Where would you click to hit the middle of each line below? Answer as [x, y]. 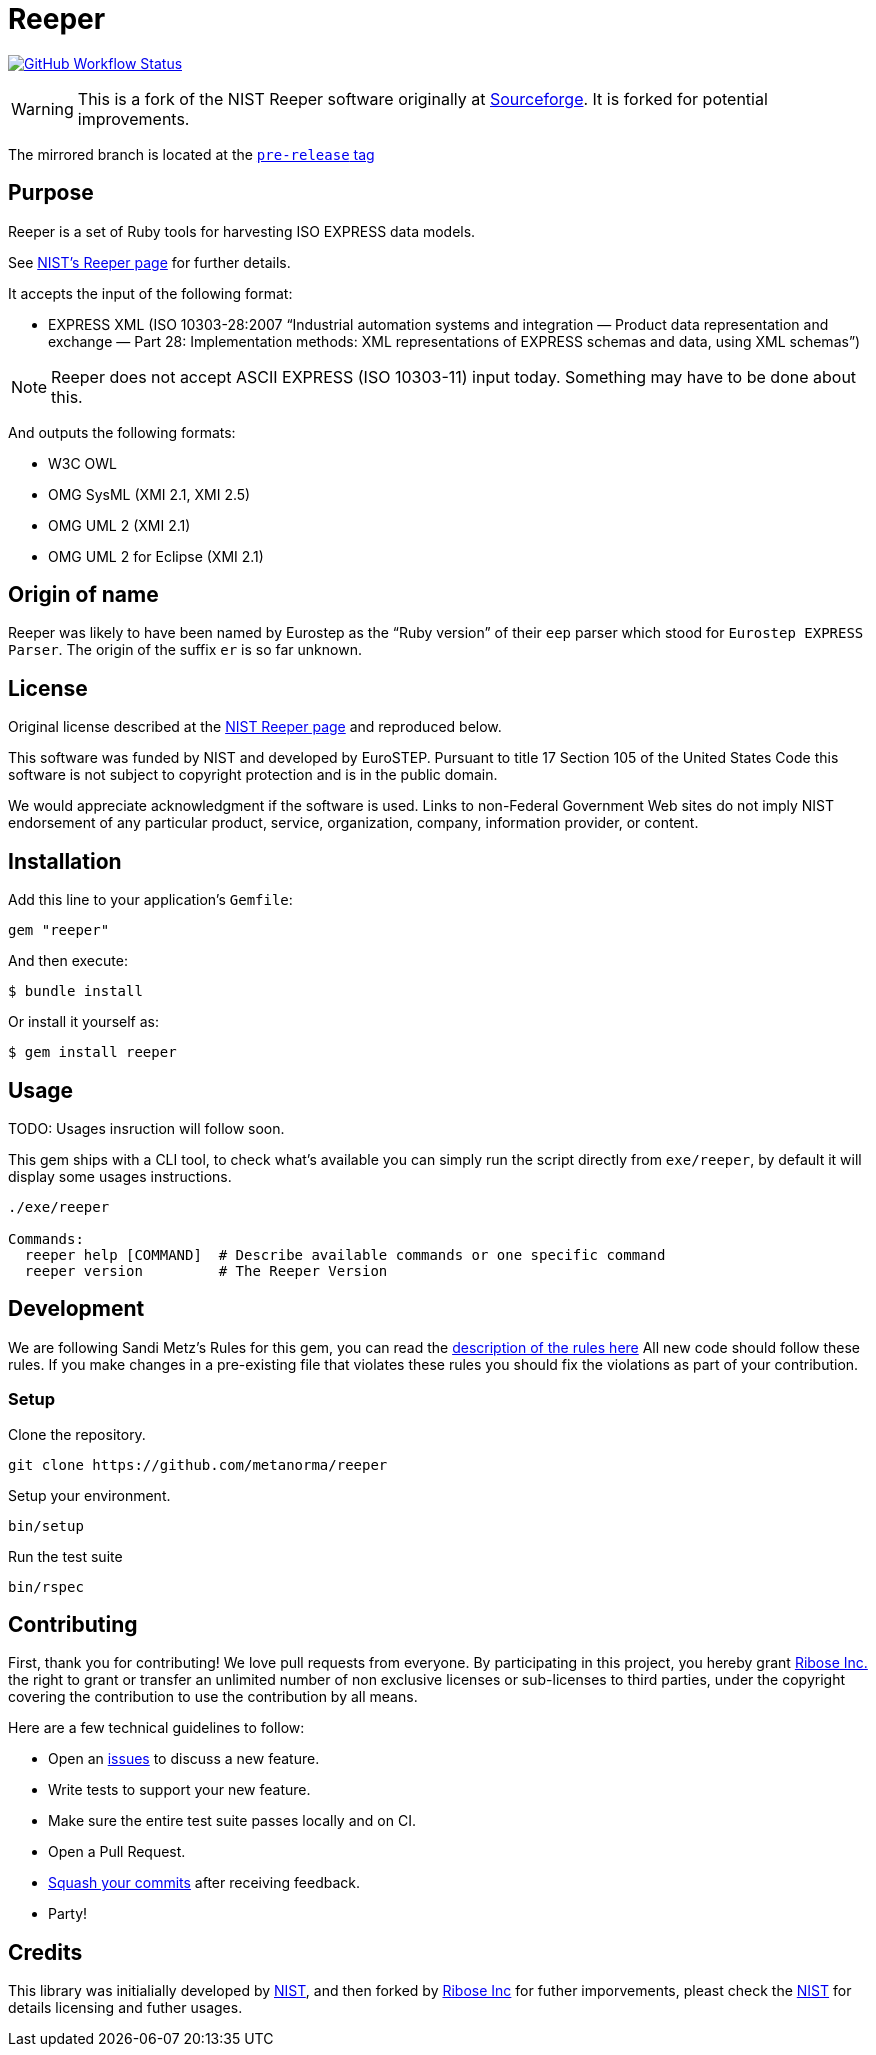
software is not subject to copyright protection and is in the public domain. [253, 775]
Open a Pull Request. [117, 1852]
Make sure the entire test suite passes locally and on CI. [232, 1821]
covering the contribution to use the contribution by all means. [213, 1697]
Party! [68, 1914]
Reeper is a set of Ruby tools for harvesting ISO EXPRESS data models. [242, 231]
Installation [65, 861]
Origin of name [83, 595]
